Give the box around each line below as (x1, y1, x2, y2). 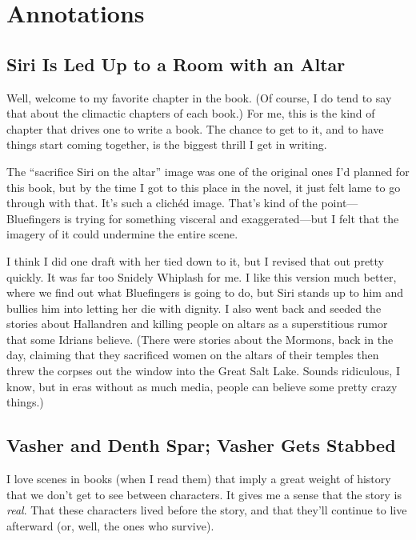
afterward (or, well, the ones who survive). (6, 517, 214, 534)
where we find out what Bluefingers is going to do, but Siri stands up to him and (6, 284, 404, 301)
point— (321, 194, 358, 211)
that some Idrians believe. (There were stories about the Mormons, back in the (6, 330, 394, 347)
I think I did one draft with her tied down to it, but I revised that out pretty (6, 252, 384, 269)
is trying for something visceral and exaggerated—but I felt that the (64, 210, 399, 226)
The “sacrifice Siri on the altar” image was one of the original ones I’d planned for (6, 162, 410, 179)
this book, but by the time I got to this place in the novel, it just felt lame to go (6, 178, 401, 195)
